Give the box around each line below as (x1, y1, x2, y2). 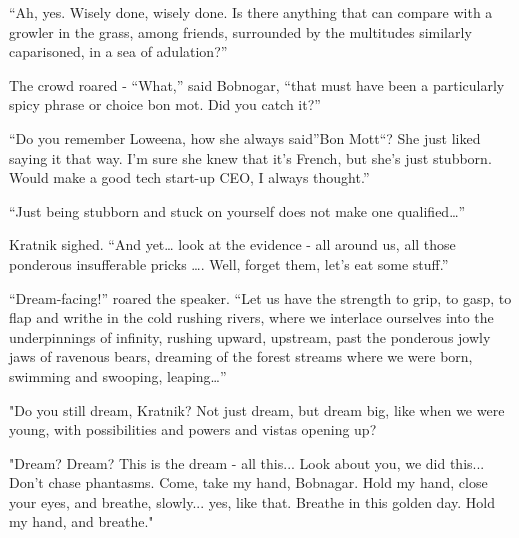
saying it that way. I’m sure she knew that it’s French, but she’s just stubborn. (9, 147, 492, 168)
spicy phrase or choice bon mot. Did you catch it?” (9, 94, 321, 115)
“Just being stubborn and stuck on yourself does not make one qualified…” (9, 200, 466, 221)
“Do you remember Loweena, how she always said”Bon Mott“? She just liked (9, 127, 481, 148)
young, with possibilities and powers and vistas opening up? (9, 419, 377, 440)
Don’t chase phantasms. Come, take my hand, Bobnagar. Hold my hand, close (9, 472, 488, 493)
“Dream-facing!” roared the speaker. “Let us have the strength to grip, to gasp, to (9, 287, 512, 308)
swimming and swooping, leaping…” (9, 365, 227, 386)
